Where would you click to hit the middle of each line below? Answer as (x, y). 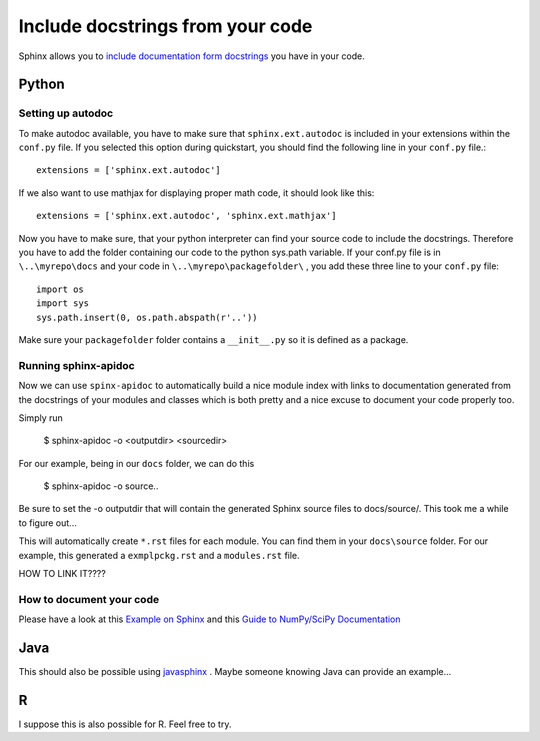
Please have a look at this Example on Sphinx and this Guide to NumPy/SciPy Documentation (209, 619)
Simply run (41, 417)
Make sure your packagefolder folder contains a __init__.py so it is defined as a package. (213, 339)
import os (60, 289)
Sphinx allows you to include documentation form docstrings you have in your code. (191, 56)
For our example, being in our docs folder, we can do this (136, 463)
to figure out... (47, 522)
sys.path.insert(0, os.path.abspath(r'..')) (147, 317)
